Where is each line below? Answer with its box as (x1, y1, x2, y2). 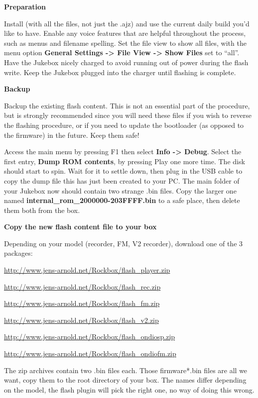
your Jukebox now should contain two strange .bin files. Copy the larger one (4, 185, 237, 196)
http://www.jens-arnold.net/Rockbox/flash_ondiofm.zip (4, 348, 176, 359)
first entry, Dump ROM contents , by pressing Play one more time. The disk (4, 156, 245, 166)
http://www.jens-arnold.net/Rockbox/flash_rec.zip (4, 281, 161, 292)
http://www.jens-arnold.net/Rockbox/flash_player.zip (4, 265, 170, 275)
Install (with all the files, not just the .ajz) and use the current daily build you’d (4, 18, 250, 28)
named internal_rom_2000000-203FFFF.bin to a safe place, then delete (4, 195, 240, 205)
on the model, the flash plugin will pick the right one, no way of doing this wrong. (4, 384, 255, 395)
